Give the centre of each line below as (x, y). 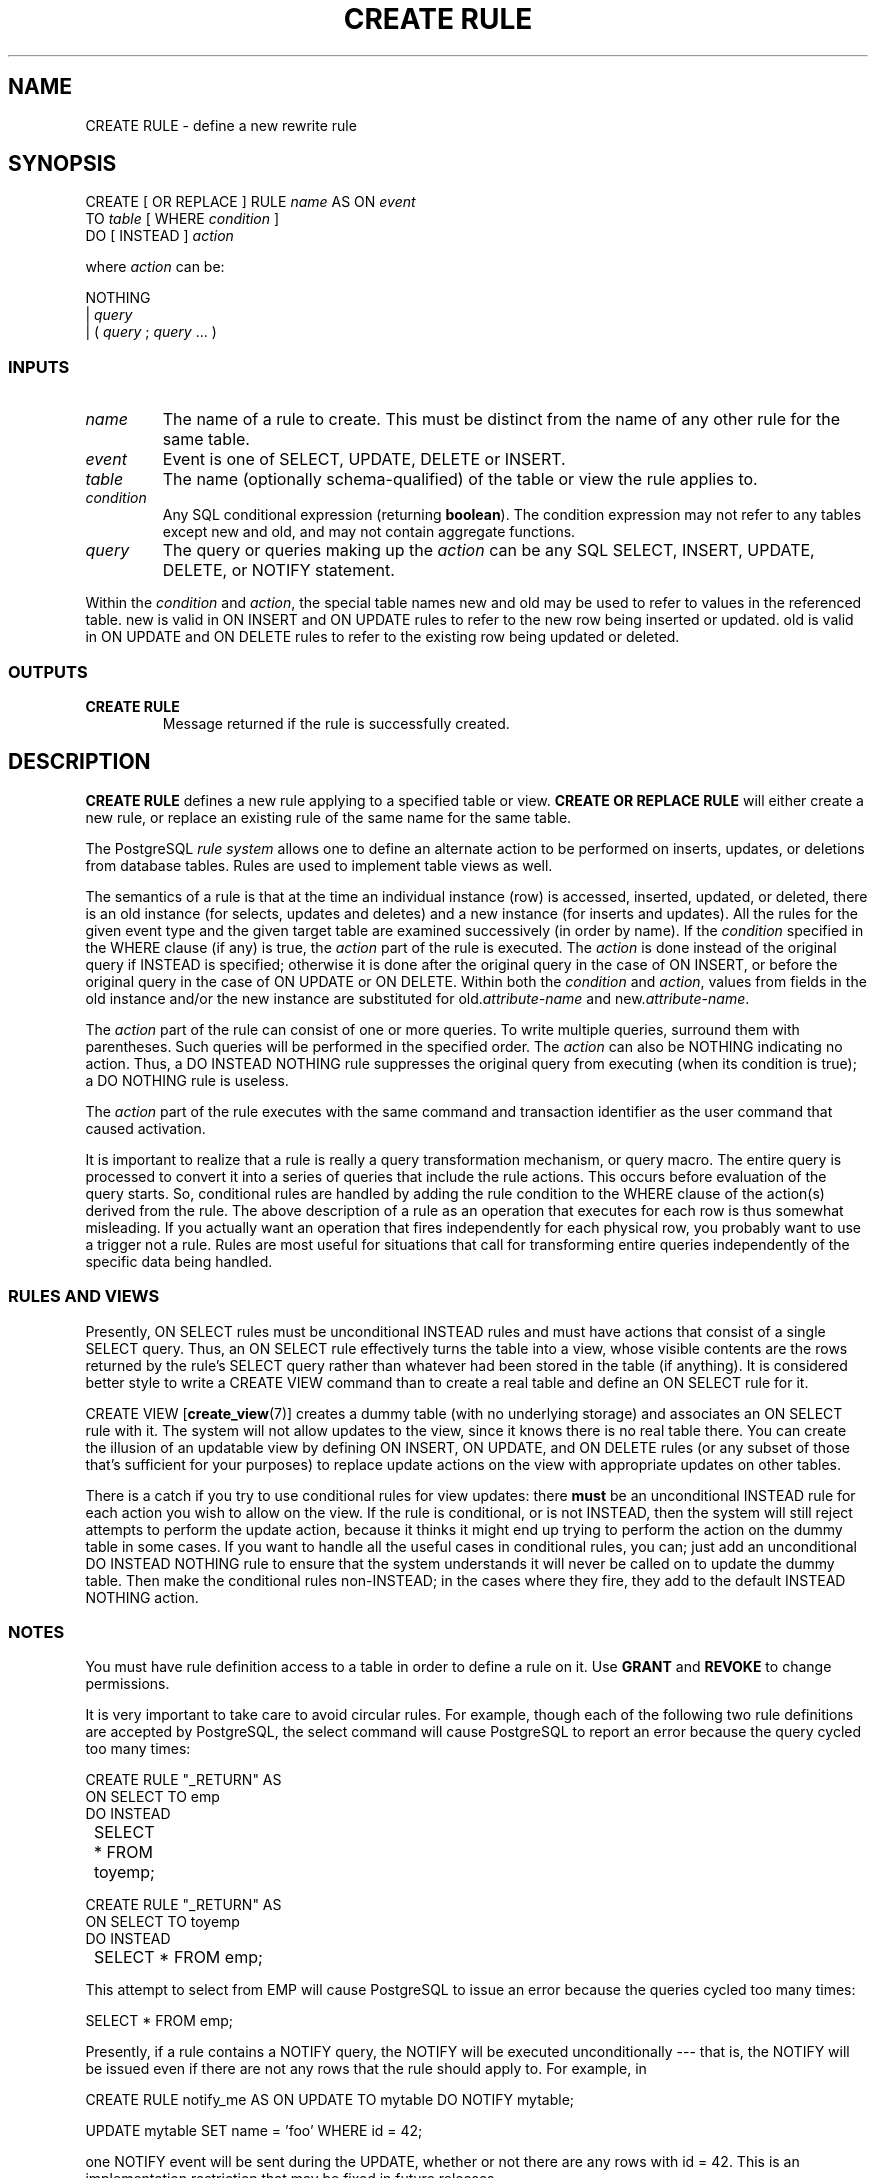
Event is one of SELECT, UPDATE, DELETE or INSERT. (364, 459)
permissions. (127, 1684)
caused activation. (145, 1128)
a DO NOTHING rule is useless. (187, 1080)
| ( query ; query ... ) (151, 332)
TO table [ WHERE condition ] (182, 219)
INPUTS (39, 366)
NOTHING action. (142, 1597)
